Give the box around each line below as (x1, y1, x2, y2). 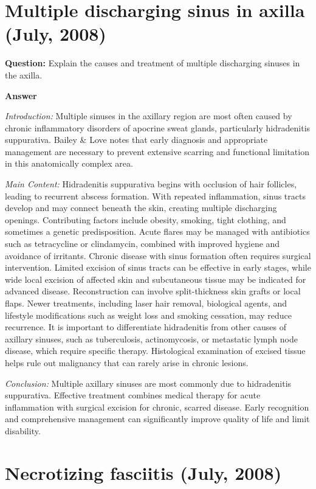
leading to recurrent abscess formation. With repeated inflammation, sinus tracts (5, 189, 306, 202)
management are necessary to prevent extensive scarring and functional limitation (5, 145, 309, 158)
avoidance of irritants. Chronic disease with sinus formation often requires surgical (5, 249, 311, 262)
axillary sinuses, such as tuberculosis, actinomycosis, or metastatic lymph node (5, 332, 298, 345)
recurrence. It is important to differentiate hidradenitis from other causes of (5, 321, 287, 333)
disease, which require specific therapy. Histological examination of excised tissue (5, 344, 306, 357)
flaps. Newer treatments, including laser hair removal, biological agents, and (5, 297, 287, 309)
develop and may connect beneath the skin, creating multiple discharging (5, 201, 277, 214)
